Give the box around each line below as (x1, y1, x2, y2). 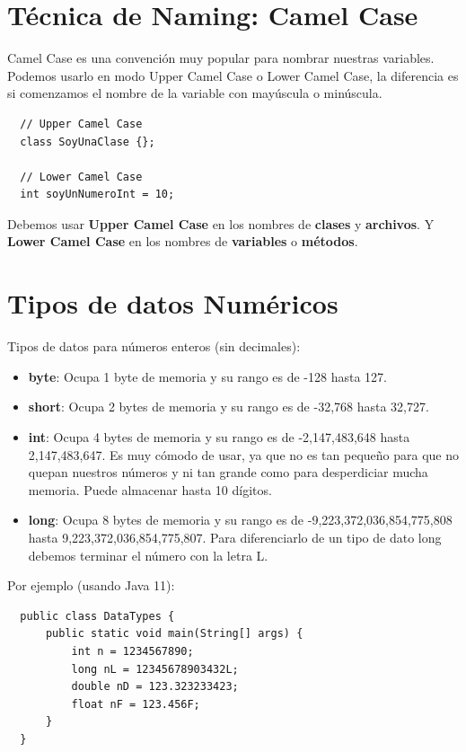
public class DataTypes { (20, 609, 175, 623)
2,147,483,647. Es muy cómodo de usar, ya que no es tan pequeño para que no (28, 445, 460, 464)
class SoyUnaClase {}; (20, 135, 155, 148)
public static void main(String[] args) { (45, 627, 303, 641)
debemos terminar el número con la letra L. (28, 545, 268, 564)
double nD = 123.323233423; (71, 680, 239, 694)
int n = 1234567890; (71, 644, 194, 658)
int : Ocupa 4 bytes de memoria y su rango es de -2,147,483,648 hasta (28, 427, 410, 446)
